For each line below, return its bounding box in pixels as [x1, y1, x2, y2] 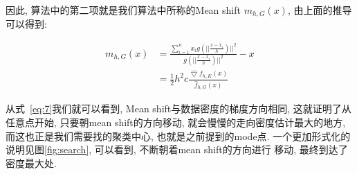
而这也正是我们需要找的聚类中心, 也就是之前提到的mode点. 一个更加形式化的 [6, 128, 351, 143]
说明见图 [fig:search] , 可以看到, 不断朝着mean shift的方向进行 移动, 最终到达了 [6, 142, 348, 157]
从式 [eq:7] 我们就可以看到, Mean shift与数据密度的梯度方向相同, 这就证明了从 [6, 101, 351, 116]
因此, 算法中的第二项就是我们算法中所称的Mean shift [6, 3, 241, 17]
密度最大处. [6, 155, 57, 170]
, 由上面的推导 [287, 3, 352, 17]
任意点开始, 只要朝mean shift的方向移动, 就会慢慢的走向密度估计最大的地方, [6, 115, 346, 130]
